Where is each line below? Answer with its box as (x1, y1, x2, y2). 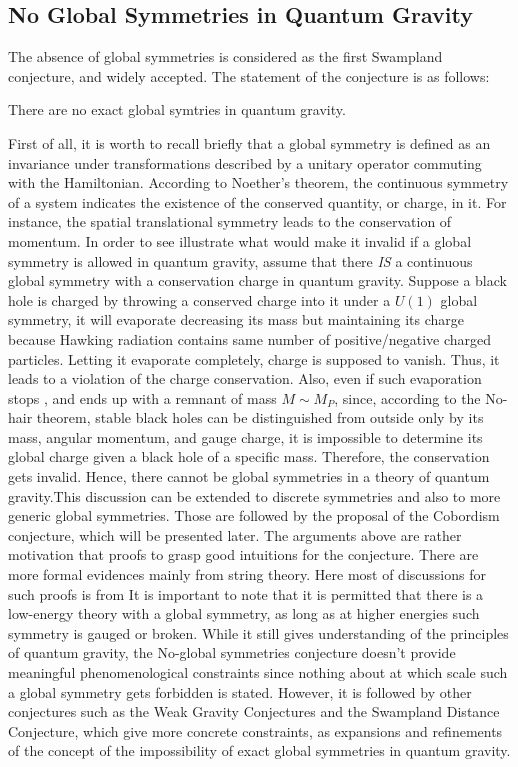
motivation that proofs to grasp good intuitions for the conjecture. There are (8, 544, 479, 565)
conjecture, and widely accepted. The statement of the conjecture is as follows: (8, 65, 490, 86)
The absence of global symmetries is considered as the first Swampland (8, 46, 443, 67)
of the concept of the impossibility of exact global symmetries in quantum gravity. (8, 740, 511, 761)
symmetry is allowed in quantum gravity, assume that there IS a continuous (8, 250, 473, 271)
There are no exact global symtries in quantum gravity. (8, 99, 346, 120)
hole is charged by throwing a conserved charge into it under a (8, 289, 391, 310)
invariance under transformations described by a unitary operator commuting (8, 152, 482, 173)
